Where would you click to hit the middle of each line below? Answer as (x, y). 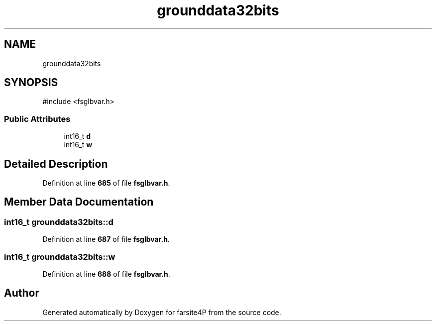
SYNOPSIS (31, 83)
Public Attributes (37, 119)
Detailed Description (56, 164)
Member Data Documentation (79, 202)
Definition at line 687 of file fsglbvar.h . (106, 239)
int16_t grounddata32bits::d (59, 222)
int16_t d (77, 136)
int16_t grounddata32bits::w (60, 257)
